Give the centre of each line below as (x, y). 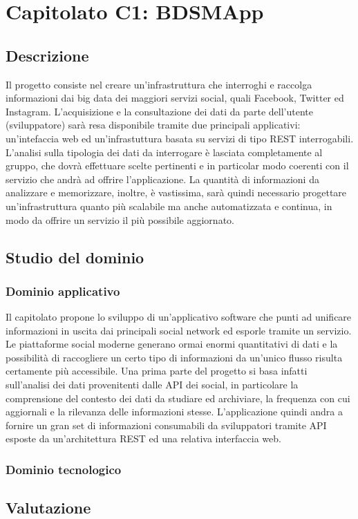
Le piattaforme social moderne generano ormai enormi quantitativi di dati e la (172, 344)
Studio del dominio (75, 257)
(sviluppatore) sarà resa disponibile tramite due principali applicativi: (153, 125)
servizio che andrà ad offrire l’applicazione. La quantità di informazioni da (162, 179)
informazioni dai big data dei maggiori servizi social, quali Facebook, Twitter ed (175, 98)
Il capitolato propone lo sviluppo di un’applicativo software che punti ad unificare (179, 317)
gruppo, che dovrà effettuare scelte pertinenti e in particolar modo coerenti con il (177, 166)
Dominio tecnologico (64, 469)
